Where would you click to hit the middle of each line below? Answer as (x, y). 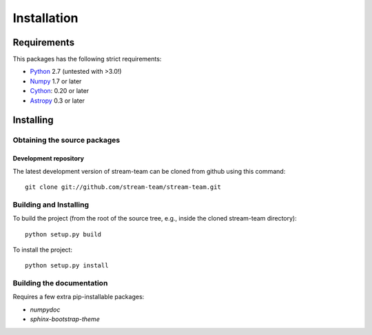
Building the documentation (60, 283)
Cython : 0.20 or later (60, 91)
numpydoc (45, 309)
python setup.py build (63, 234)
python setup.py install (67, 266)
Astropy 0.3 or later (58, 101)
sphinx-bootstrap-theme (65, 319)
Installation (45, 18)
